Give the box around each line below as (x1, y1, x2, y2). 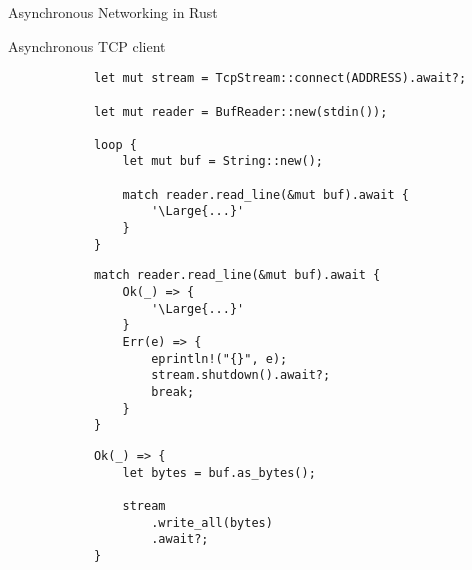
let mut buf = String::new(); (122, 154, 323, 169)
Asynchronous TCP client (8, 35, 166, 56)
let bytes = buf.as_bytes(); (122, 465, 316, 480)
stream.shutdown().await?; (151, 368, 331, 383)
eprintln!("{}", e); (151, 351, 288, 366)
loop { (93, 137, 137, 152)
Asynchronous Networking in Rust (8, 2, 218, 22)
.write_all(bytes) (151, 515, 273, 530)
